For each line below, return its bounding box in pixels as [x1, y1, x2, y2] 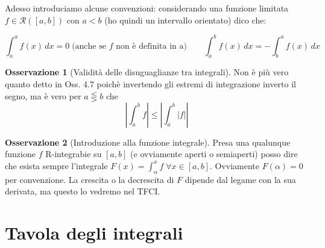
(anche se [72, 42, 106, 51]
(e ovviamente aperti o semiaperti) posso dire [130, 147, 298, 160]
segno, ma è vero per [5, 89, 81, 102]
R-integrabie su [45, 147, 102, 160]
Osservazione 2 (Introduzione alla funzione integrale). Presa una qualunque [5, 135, 291, 148]
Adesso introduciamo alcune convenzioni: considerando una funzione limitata [5, 2, 289, 14]
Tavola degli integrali [5, 220, 183, 245]
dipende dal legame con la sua [185, 173, 296, 185]
